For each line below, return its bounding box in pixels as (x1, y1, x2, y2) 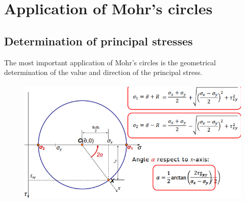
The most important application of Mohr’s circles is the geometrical (4, 57, 216, 67)
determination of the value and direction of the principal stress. (4, 67, 203, 78)
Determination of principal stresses (4, 33, 193, 48)
